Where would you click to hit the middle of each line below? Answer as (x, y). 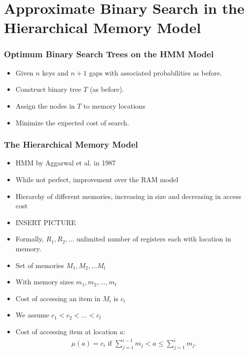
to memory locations (114, 105)
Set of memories (40, 265)
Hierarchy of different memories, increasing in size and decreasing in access (128, 196)
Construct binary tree (48, 89)
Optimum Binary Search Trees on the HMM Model (109, 54)
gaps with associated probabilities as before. (155, 72)
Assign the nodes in (45, 105)
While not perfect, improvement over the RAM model (97, 179)
